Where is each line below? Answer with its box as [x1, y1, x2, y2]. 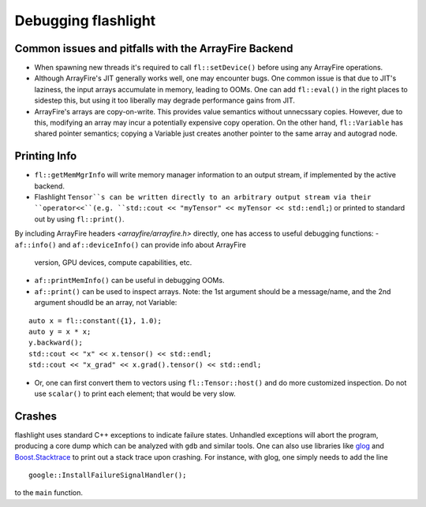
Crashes [14, 409, 58, 423]
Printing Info [14, 150, 77, 163]
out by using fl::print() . [34, 214, 125, 224]
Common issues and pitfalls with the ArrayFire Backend [14, 42, 293, 55]
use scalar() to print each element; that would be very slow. [34, 389, 236, 398]
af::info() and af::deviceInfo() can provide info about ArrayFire [14, 240, 246, 249]
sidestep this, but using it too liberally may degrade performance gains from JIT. [34, 95, 296, 106]
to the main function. [14, 488, 83, 498]
